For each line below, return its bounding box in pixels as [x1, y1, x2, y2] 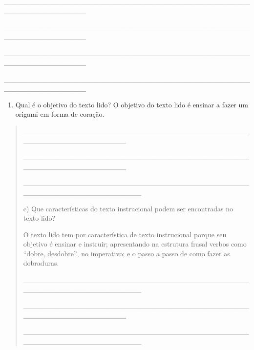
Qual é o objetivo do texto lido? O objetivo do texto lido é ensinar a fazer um [15, 99, 248, 109]
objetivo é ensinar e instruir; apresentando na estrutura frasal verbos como [23, 239, 247, 249]
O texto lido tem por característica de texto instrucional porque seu [23, 229, 227, 239]
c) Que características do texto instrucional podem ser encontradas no [23, 203, 233, 213]
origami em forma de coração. [15, 109, 105, 119]
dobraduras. [23, 258, 59, 268]
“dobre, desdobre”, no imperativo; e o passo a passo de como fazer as [23, 248, 230, 258]
